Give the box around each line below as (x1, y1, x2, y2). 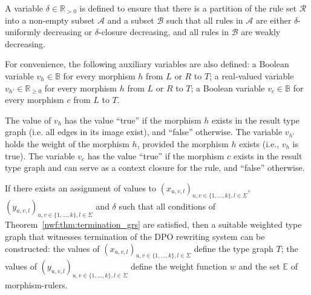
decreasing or (43, 25, 93, 38)
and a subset (107, 13, 154, 26)
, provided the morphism (137, 137, 229, 150)
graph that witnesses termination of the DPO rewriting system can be (5, 230, 265, 242)
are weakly (241, 25, 281, 38)
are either (255, 13, 292, 26)
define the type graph (194, 242, 273, 254)
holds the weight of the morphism (5, 137, 129, 150)
